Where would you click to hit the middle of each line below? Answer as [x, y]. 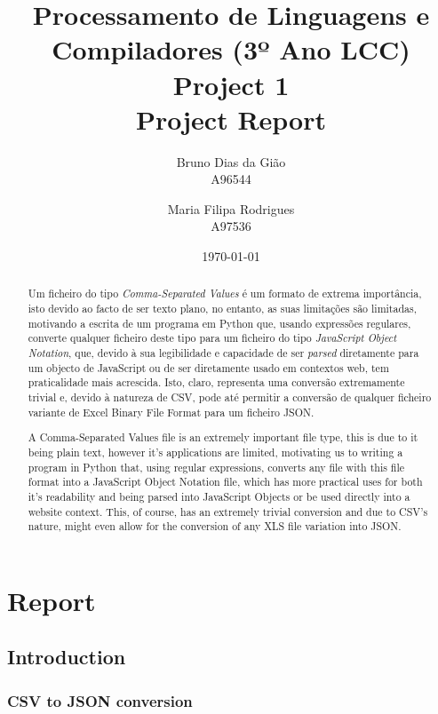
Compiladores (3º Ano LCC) [231, 49]
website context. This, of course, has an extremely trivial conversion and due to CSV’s [228, 511]
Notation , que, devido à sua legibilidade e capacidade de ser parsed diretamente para [223, 353]
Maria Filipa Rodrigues [231, 208]
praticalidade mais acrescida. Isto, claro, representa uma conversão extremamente [216, 382]
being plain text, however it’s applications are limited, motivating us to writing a [215, 452]
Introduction [67, 657]
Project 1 [231, 84]
